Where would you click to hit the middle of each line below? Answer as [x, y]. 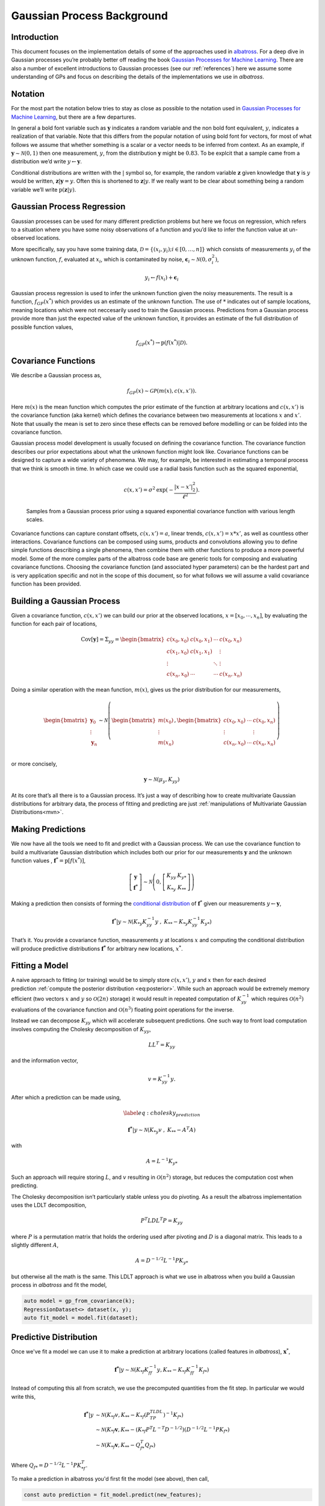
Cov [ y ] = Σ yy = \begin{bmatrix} [123, 640]
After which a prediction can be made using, [66, 1097]
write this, [23, 1396]
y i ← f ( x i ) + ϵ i [162, 278]
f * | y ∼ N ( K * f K [132, 1370]
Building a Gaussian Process [66, 601]
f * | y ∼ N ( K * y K [129, 922]
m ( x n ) [166, 743]
